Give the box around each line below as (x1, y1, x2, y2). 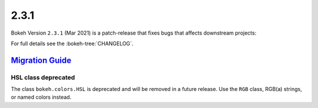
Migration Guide (11, 55, 72, 65)
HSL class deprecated (11, 73, 75, 82)
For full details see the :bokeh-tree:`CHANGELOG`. (11, 40, 134, 47)
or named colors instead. (11, 94, 72, 101)
